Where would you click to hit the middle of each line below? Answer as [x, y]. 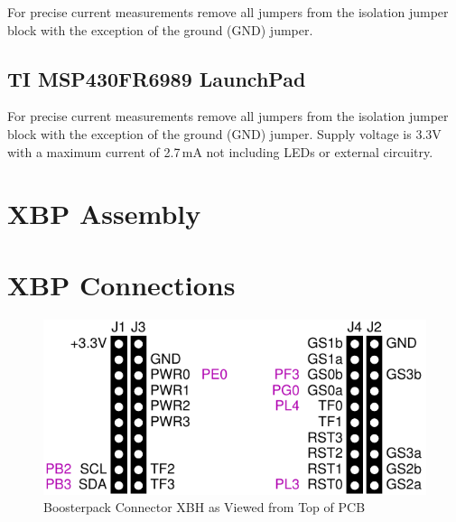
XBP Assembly [104, 214]
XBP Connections [121, 284]
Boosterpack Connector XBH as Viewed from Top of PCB [205, 507]
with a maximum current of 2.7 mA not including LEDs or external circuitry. [220, 151]
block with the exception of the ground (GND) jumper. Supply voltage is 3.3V [224, 133]
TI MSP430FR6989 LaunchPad [157, 78]
